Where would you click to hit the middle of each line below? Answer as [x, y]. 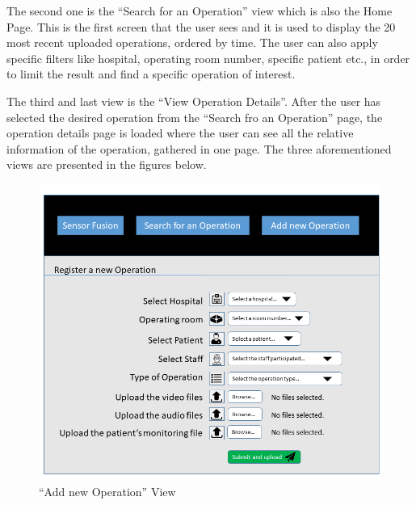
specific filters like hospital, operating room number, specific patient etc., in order [208, 58]
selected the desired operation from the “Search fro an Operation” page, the [195, 117]
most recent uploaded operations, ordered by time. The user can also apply [192, 42]
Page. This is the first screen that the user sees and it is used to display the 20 [201, 26]
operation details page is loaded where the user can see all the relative [180, 133]
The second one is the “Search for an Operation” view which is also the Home [200, 11]
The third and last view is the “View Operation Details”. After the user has [194, 101]
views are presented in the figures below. [107, 164]
